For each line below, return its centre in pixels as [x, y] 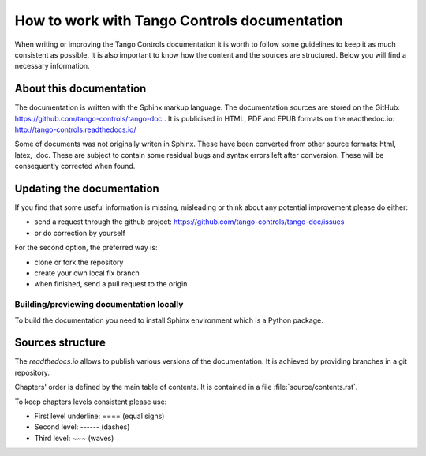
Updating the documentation [87, 189]
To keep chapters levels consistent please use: [91, 402]
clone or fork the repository [79, 262]
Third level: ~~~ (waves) [74, 438]
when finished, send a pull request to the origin [111, 284]
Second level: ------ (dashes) [82, 427]
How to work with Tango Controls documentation [179, 21]
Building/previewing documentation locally [99, 305]
